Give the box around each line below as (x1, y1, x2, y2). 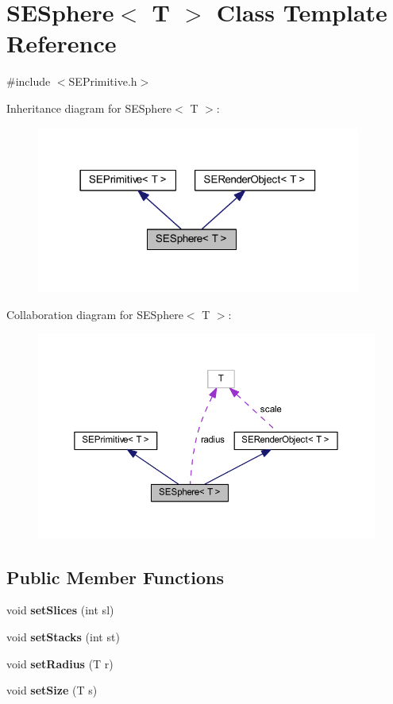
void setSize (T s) (6, 682, 98, 698)
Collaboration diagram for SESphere (6, 306, 183, 322)
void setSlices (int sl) (6, 602, 114, 618)
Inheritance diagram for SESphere (6, 99, 172, 116)
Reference (6, 27, 117, 60)
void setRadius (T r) (6, 655, 114, 671)
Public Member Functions (6, 564, 224, 589)
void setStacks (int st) (6, 628, 120, 644)
